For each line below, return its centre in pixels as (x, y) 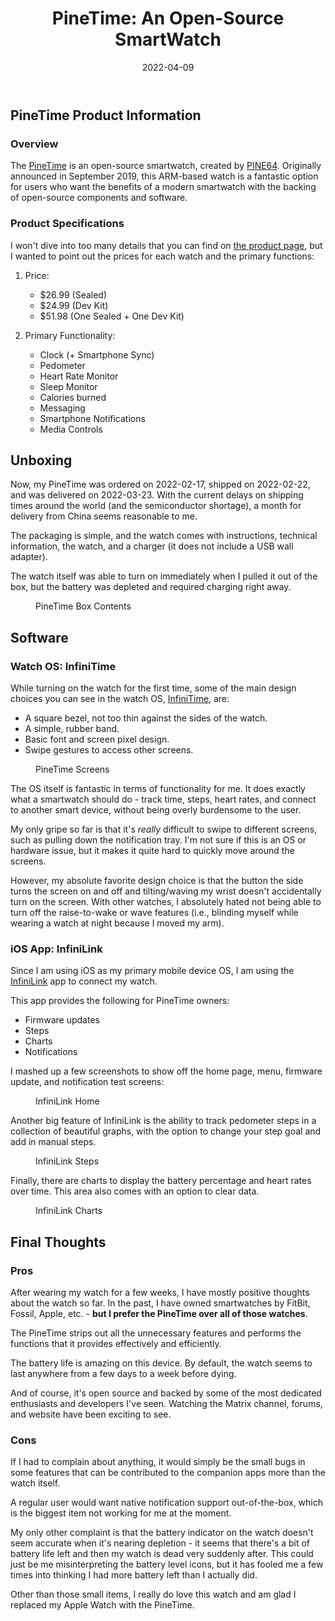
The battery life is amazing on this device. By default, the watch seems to (161, 1363)
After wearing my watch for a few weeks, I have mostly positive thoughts (160, 1293)
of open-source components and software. (99, 198)
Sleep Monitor (68, 386)
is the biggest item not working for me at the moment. (121, 1513)
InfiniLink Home (67, 1101)
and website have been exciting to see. (91, 1414)
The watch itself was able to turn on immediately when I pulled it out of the (164, 576)
